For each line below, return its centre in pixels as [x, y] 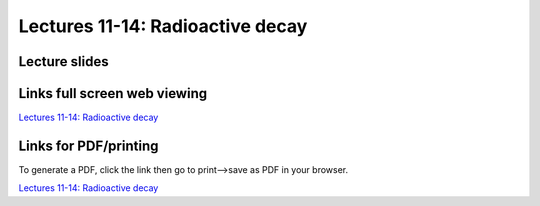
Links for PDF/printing [88, 145]
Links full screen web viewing [113, 93]
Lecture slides [63, 61]
